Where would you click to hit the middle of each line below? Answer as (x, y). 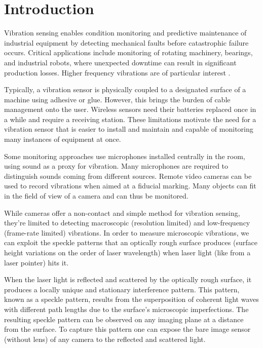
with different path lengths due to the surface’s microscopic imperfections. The (126, 309)
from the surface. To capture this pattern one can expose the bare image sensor (127, 329)
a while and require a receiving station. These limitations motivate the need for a (130, 119)
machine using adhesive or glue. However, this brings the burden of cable (117, 99)
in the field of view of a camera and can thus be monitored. (96, 196)
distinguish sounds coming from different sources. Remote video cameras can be (128, 176)
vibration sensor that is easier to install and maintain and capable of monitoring (129, 129)
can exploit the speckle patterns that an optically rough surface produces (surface (131, 242)
